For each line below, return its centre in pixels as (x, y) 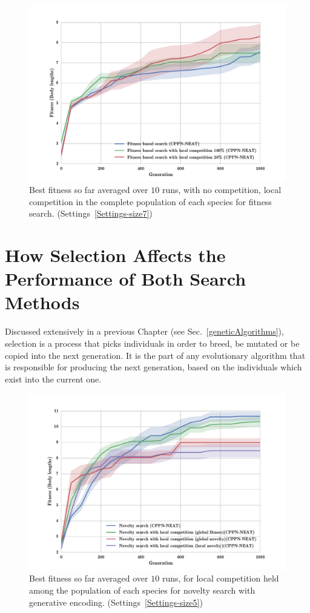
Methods (42, 302)
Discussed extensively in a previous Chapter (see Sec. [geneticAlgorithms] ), (144, 331)
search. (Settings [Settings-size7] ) (91, 213)
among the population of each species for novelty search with (142, 590)
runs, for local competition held (220, 578)
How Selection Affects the (115, 255)
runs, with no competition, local (222, 190)
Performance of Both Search (126, 279)
